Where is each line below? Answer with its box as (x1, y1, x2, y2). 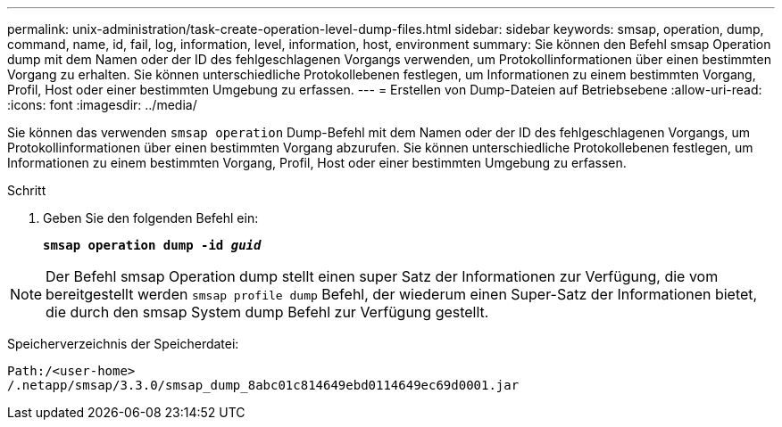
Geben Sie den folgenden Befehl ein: (43, 210, 259, 226)
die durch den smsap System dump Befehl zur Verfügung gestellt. (46, 303, 489, 321)
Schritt (7, 183, 46, 198)
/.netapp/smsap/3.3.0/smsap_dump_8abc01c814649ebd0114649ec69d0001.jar (7, 378, 520, 392)
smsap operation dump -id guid (43, 238, 262, 252)
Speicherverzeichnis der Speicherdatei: (7, 336, 239, 351)
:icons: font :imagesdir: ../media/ (7, 97, 197, 112)
